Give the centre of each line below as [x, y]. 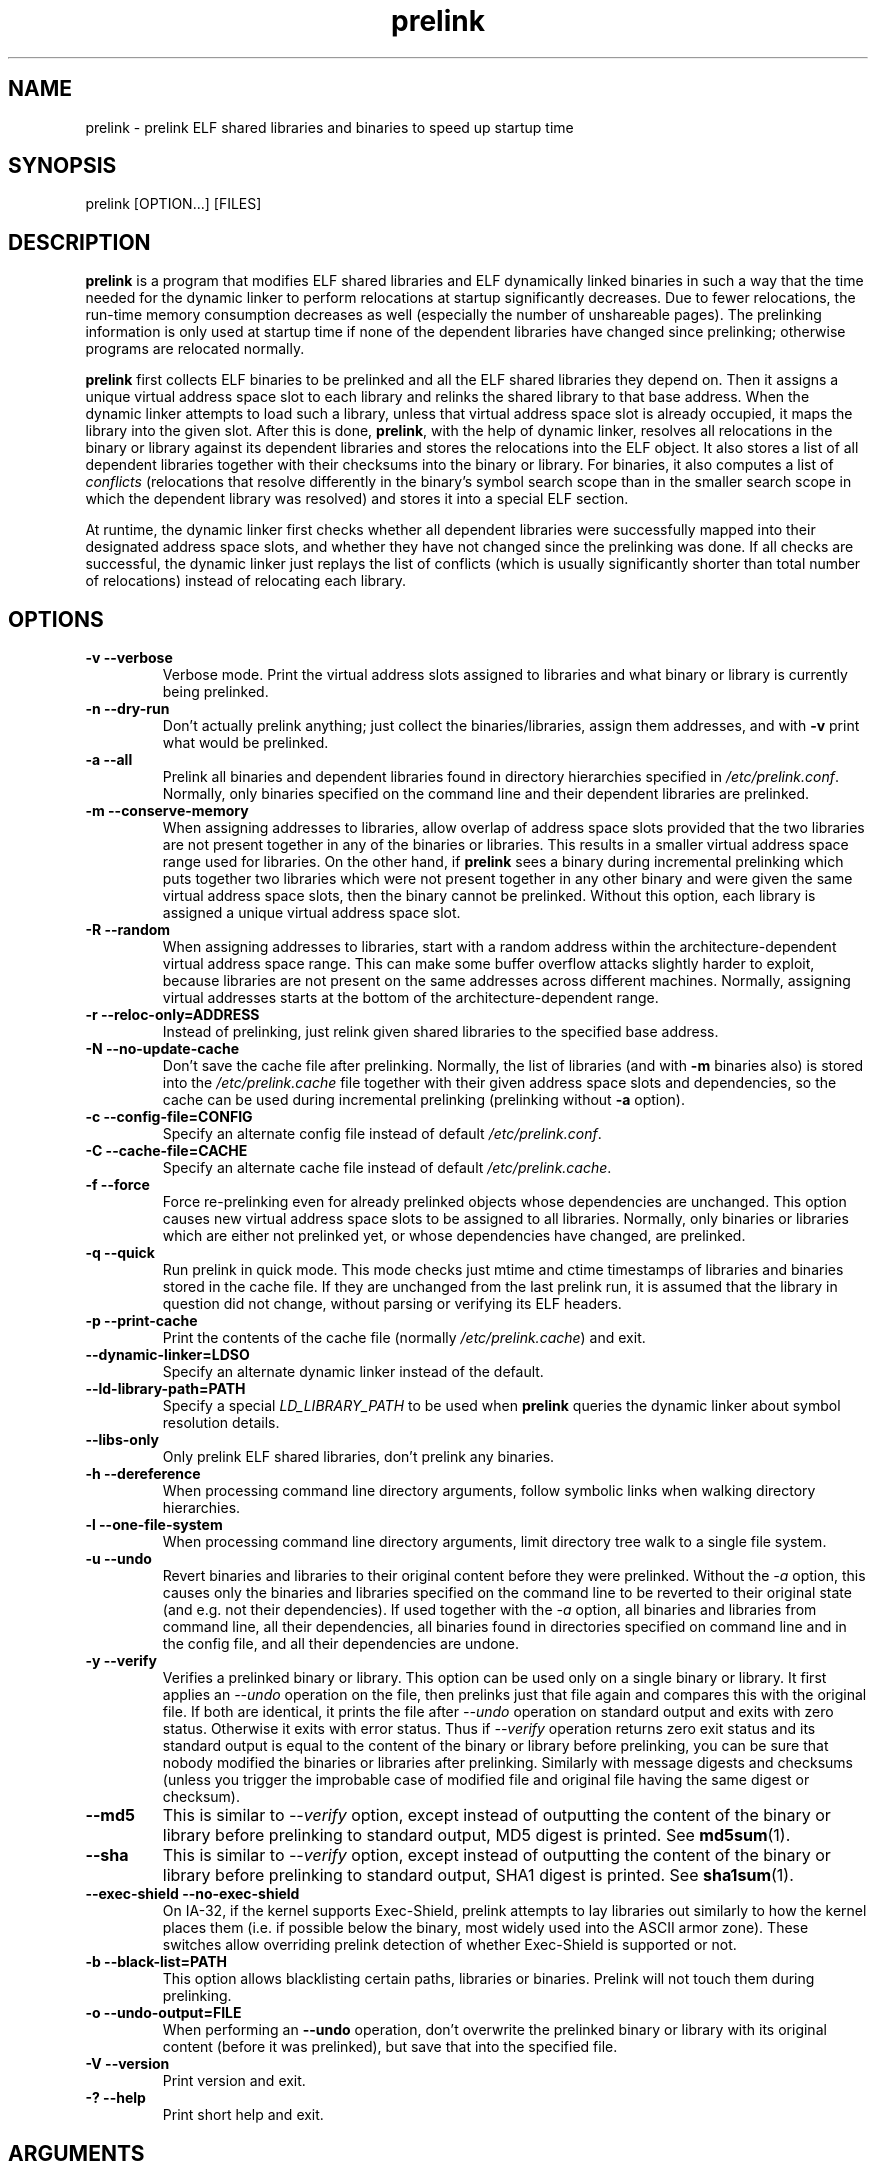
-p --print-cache [141, 1321]
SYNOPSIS [62, 166]
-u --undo [118, 1559]
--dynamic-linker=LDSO [167, 1355]
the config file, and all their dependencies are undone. [341, 1644]
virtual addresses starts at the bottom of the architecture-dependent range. [410, 998]
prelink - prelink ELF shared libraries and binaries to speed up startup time [329, 127]
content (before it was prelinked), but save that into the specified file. [390, 2047]
